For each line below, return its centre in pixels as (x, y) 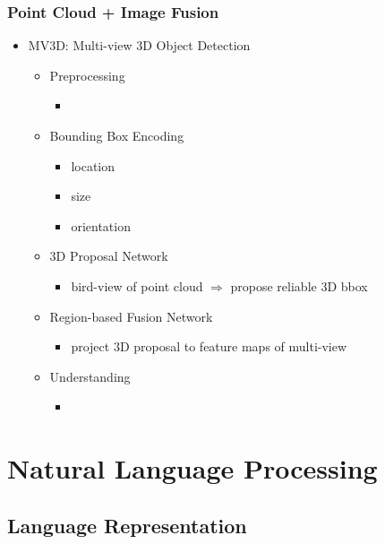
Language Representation (127, 525)
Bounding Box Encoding (117, 135)
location (93, 165)
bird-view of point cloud (137, 285)
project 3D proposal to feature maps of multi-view (209, 346)
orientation (101, 225)
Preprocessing (87, 75)
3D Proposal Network (109, 256)
